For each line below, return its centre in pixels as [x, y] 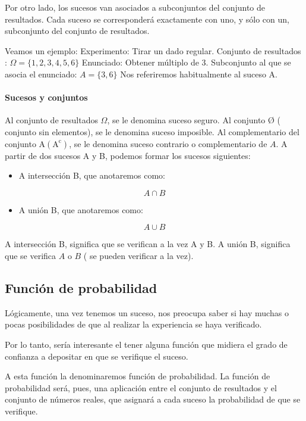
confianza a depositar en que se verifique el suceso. [97, 356]
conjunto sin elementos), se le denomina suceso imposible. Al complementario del [152, 131]
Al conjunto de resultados [51, 120]
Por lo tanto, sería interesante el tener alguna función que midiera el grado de [146, 344]
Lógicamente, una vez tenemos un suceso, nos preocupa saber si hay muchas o [147, 312]
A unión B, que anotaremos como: [81, 209]
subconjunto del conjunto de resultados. [77, 31]
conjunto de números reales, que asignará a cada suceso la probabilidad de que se [153, 399]
